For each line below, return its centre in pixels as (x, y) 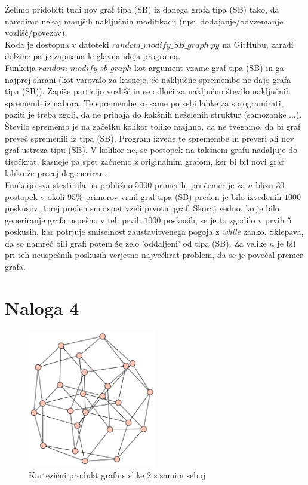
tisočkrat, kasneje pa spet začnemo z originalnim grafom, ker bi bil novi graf (144, 161)
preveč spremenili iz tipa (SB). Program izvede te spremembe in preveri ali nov (150, 138)
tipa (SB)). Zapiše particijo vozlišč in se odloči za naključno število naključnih (148, 91)
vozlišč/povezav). (36, 33)
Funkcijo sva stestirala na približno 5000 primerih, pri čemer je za (125, 184)
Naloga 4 (42, 307)
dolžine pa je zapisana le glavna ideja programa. (93, 56)
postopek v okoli (35, 196)
